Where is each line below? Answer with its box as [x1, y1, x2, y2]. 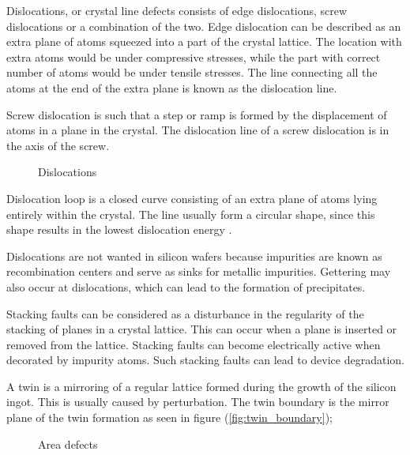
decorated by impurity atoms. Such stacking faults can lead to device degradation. [6, 352, 404, 368]
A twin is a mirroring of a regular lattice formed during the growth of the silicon [6, 378, 397, 394]
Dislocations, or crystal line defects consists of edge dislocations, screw [6, 2, 348, 18]
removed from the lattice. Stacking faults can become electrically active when [6, 336, 381, 352]
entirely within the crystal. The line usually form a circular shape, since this [6, 205, 375, 222]
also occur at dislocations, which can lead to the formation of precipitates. [6, 278, 366, 295]
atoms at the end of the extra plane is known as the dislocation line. [6, 79, 337, 96]
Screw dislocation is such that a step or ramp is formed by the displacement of [6, 106, 387, 122]
